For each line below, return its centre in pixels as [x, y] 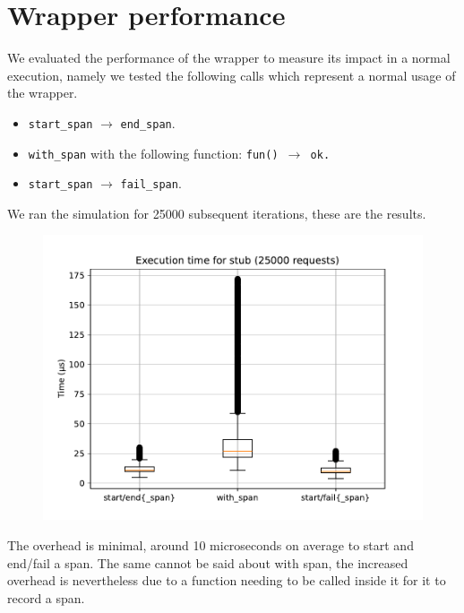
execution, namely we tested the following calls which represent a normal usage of [232, 75]
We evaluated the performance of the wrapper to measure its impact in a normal [229, 58]
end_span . [148, 122]
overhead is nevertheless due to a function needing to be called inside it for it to [227, 580]
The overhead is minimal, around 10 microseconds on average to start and [211, 545]
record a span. [46, 597]
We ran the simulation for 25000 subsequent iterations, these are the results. [217, 213]
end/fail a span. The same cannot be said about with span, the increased [208, 562]
